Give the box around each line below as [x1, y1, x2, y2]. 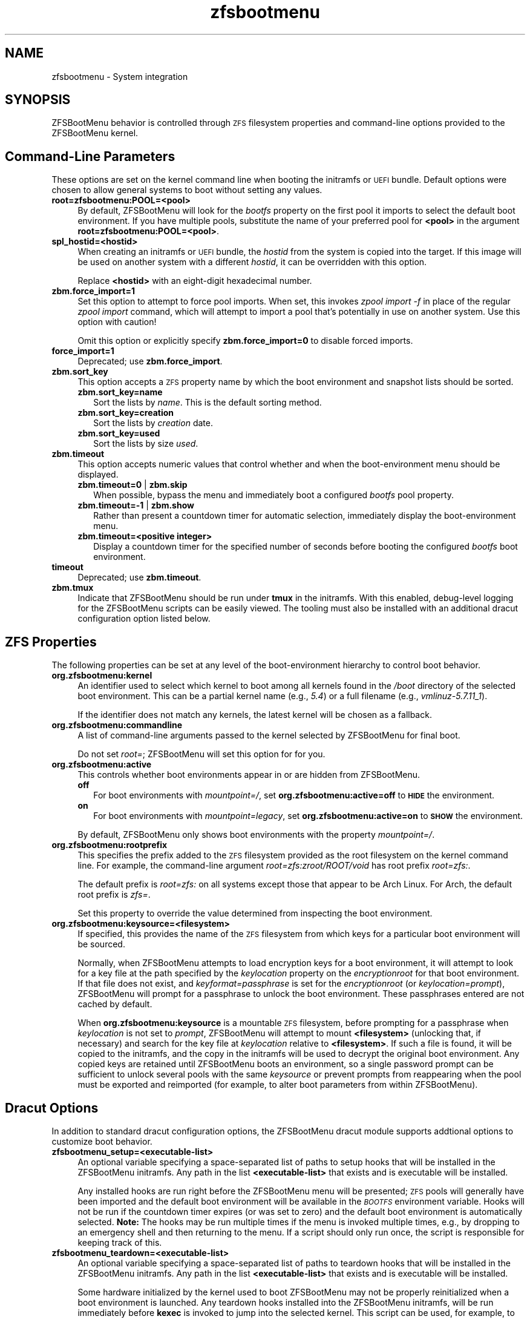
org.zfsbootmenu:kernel [51, 670, 152, 681]
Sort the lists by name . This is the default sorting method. [93, 397, 322, 408]
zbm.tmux [51, 582, 94, 593]
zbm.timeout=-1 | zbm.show [77, 500, 194, 511]
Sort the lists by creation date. [93, 418, 213, 429]
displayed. [77, 469, 119, 480]
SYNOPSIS [5, 92, 71, 108]
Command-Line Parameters [5, 148, 175, 164]
